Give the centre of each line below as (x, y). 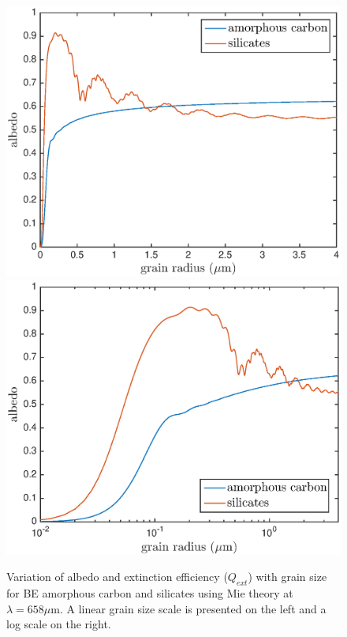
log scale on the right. (59, 624)
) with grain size (287, 577)
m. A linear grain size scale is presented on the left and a (188, 608)
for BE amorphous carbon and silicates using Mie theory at (150, 592)
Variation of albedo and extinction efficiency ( (117, 577)
